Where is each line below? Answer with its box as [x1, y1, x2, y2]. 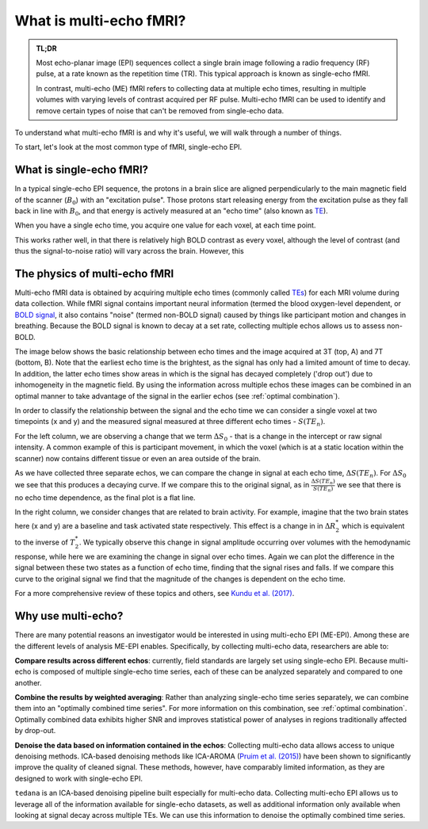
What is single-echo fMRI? [14, 163, 149, 177]
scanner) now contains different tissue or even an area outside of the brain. [14, 453, 261, 463]
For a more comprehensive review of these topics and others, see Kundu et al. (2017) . [14, 589, 295, 598]
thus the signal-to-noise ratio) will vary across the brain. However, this [14, 246, 245, 256]
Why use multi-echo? [14, 609, 124, 623]
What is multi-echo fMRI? [14, 12, 186, 29]
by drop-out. [14, 726, 56, 735]
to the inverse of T [14, 537, 75, 547]
